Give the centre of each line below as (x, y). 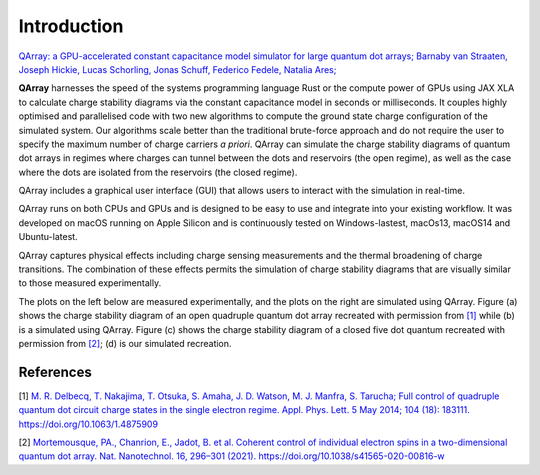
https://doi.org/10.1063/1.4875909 (88, 424)
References (55, 371)
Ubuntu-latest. (48, 237)
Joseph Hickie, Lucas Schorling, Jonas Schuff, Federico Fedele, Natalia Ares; (177, 69)
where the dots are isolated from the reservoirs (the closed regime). (158, 172)
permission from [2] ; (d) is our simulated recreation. (125, 343)
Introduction (71, 26)
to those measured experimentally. (90, 283)
